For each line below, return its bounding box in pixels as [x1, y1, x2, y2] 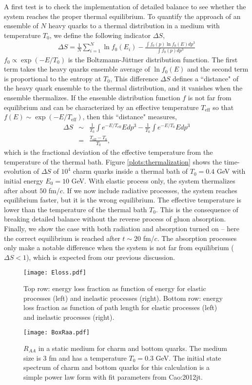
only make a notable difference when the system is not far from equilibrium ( [4, 242, 234, 253]
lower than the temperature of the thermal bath [4, 204, 147, 214]
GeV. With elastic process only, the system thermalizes [71, 175, 235, 185]
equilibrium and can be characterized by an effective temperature [4, 102, 199, 112]
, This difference [110, 73, 158, 83]
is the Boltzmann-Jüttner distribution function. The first [68, 54, 238, 64]
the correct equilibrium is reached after [4, 233, 120, 243]
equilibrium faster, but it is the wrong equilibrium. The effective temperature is [4, 195, 241, 205]
